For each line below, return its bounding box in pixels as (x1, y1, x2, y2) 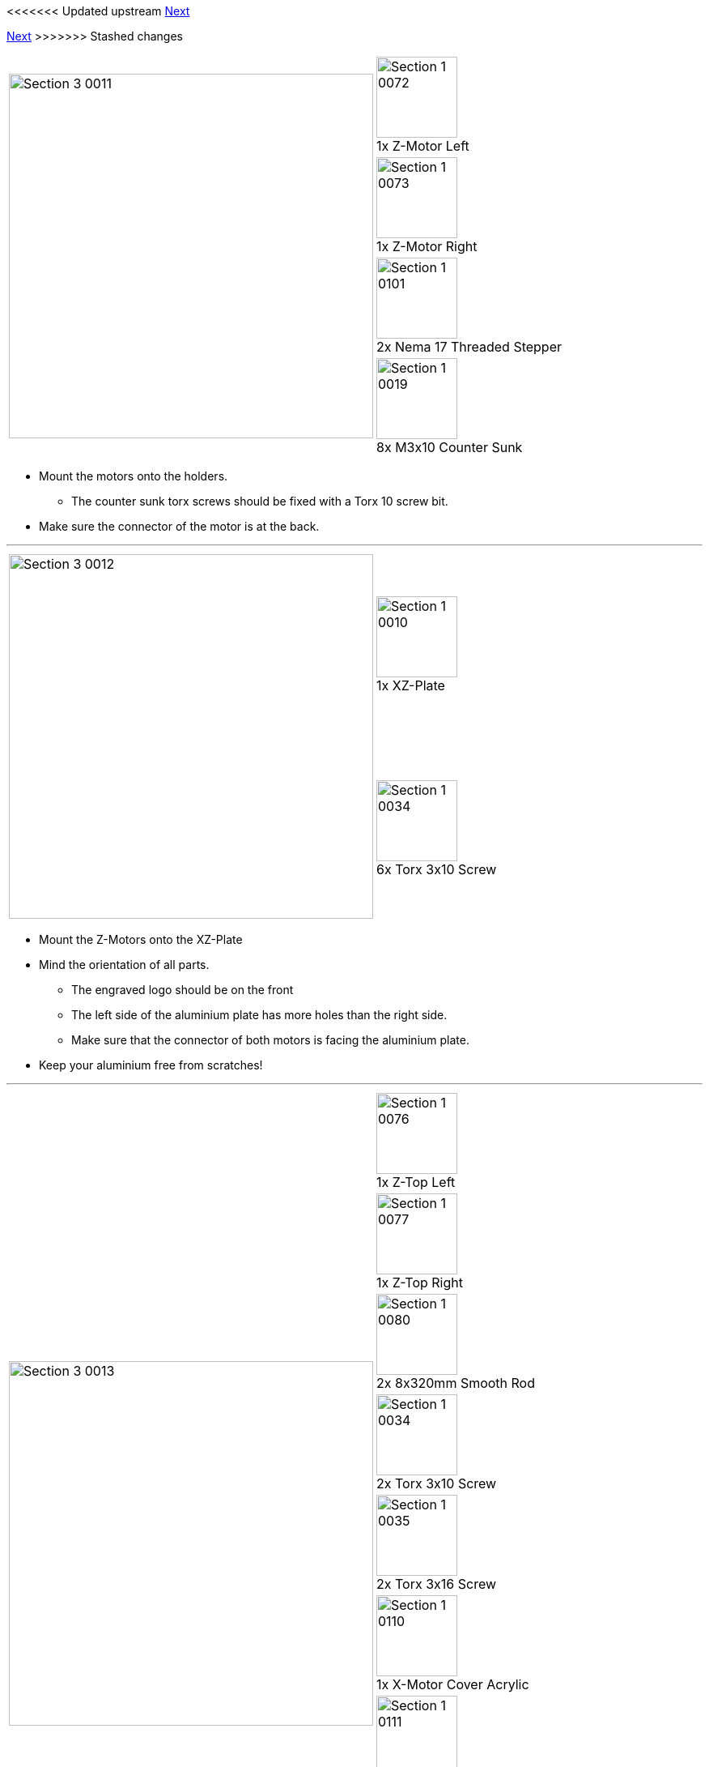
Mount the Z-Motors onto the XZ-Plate (39, 933, 243, 946)
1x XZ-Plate (376, 676, 445, 694)
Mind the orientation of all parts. (39, 958, 210, 971)
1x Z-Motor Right (376, 238, 478, 254)
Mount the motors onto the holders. (39, 469, 228, 483)
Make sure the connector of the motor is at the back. (39, 519, 320, 533)
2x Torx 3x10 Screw (376, 1475, 497, 1492)
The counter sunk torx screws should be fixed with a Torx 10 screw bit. (71, 494, 448, 508)
